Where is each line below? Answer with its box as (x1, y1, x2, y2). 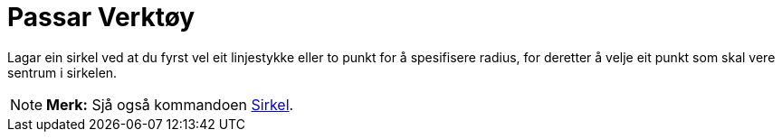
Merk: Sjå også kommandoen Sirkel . (46, 95, 294, 114)
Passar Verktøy (7, 2, 195, 32)
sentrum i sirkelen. (7, 64, 118, 80)
